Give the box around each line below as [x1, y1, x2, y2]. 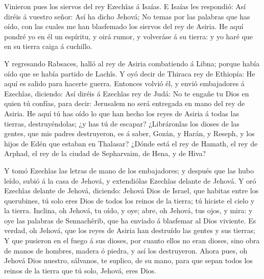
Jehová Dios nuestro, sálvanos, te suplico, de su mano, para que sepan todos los [4, 255, 253, 266]
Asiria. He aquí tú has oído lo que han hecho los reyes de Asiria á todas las [4, 108, 239, 118]
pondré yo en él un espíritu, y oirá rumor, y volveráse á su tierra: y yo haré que [4, 31, 253, 41]
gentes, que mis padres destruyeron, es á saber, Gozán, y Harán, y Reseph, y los [4, 128, 255, 139]
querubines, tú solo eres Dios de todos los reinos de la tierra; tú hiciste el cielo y [4, 195, 255, 206]
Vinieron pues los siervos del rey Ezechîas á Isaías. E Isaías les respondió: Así [4, 1, 246, 11]
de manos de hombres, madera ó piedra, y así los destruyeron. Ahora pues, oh [4, 245, 248, 256]
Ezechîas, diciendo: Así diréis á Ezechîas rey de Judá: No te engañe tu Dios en [4, 88, 249, 98]
